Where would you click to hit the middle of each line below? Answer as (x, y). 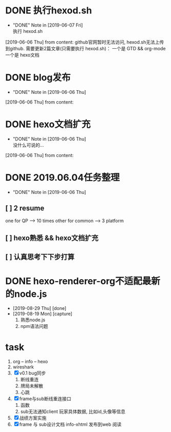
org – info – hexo (30, 362)
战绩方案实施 (33, 418)
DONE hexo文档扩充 (48, 124)
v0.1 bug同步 (33, 373)
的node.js (26, 294)
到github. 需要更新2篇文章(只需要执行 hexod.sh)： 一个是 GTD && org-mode (85, 48)
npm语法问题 (34, 326)
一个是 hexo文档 (22, 55)
